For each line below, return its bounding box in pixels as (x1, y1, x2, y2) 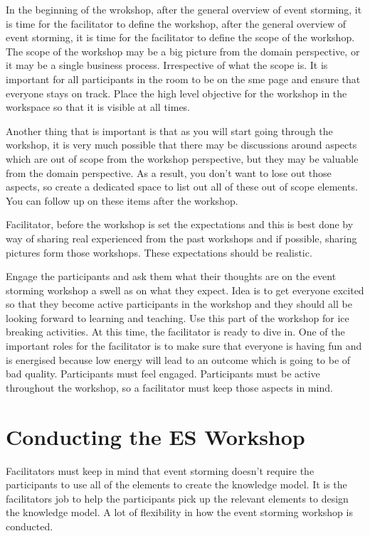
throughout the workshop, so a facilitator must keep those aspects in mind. (6, 380, 333, 395)
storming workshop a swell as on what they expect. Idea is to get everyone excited (6, 282, 364, 297)
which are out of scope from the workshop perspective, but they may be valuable (6, 151, 359, 166)
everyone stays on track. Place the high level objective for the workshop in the (6, 85, 347, 100)
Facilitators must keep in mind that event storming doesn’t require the (6, 463, 314, 478)
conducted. (6, 518, 53, 533)
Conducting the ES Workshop (6, 422, 305, 451)
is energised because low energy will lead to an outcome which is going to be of (6, 352, 351, 367)
